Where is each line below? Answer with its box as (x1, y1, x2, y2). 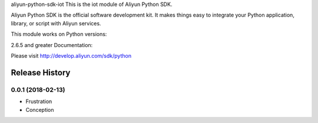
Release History (11, 68, 71, 78)
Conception (25, 106, 54, 113)
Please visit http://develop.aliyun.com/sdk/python (11, 52, 132, 59)
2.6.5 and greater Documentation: (11, 41, 93, 48)
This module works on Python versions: (11, 31, 107, 38)
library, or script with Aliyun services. (11, 19, 101, 26)
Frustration (25, 98, 52, 105)
